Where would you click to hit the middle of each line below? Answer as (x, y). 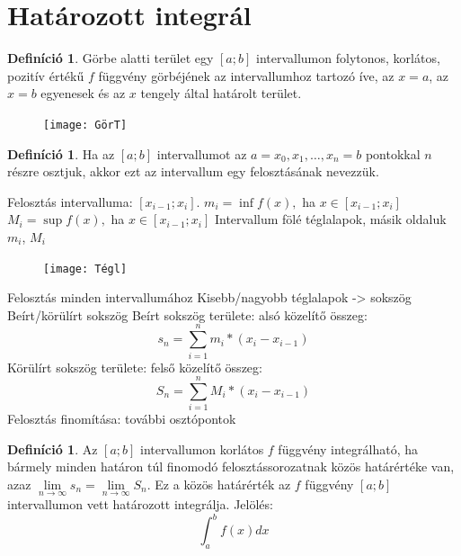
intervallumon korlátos (202, 448)
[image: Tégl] (85, 269)
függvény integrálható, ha (348, 448)
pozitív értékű (46, 75)
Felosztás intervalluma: (70, 201)
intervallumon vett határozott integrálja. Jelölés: (140, 504)
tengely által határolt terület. (221, 93)
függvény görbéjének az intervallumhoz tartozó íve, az (246, 75)
